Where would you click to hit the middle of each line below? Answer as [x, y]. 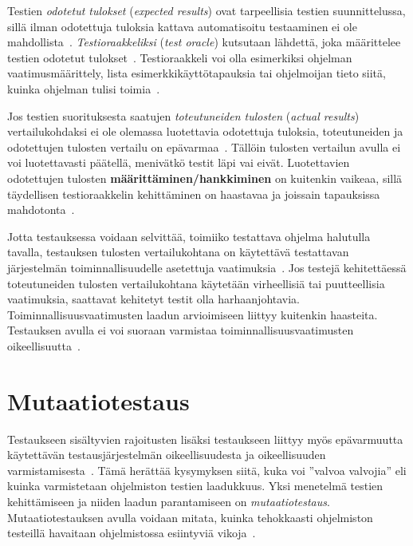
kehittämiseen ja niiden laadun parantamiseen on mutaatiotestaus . [169, 501]
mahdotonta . [41, 210]
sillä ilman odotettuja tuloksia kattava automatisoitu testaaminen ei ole [182, 26]
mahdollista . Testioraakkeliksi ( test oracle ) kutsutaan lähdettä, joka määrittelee [204, 42]
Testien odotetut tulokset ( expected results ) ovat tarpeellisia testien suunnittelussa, [206, 10]
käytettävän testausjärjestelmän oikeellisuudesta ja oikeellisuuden [167, 455]
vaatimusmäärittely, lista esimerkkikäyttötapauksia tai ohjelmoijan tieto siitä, [197, 73]
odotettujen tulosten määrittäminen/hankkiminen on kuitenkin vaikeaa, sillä [205, 178]
